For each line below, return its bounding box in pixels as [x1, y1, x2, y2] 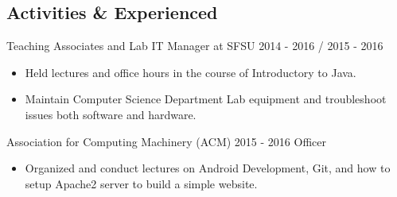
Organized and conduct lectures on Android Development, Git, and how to [25, 160, 391, 176]
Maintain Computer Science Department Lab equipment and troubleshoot [25, 91, 387, 107]
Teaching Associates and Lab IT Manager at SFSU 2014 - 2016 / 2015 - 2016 [6, 37, 383, 54]
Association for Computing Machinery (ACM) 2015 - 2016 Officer [6, 133, 326, 149]
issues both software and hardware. [25, 106, 197, 122]
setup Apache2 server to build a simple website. [25, 175, 258, 191]
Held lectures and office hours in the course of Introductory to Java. [25, 64, 356, 80]
